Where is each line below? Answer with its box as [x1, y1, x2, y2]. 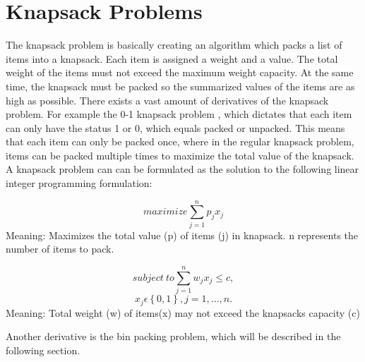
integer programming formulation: [6, 176, 152, 191]
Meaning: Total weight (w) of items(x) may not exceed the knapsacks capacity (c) [6, 305, 360, 320]
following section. [6, 342, 80, 357]
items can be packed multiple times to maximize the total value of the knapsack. [6, 147, 354, 162]
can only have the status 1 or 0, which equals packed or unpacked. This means [6, 120, 345, 135]
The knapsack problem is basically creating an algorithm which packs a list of [6, 37, 342, 52]
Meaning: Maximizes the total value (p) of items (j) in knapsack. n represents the [6, 227, 359, 242]
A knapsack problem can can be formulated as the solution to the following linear [6, 162, 359, 176]
